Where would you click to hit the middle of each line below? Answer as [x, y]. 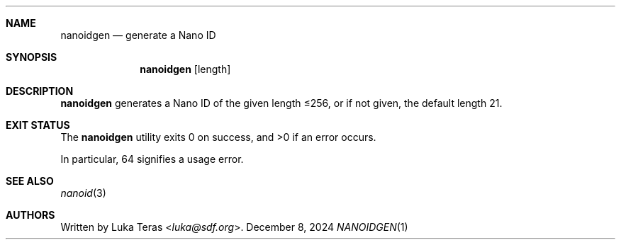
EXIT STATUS [38, 125]
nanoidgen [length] [185, 69]
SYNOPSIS [32, 57]
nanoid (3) [83, 193]
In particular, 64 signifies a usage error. [152, 159]
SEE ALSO [30, 181]
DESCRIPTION [40, 91]
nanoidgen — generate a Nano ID [138, 35]
